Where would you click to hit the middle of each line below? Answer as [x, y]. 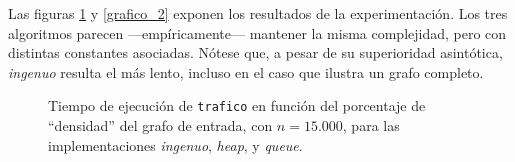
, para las [371, 125]
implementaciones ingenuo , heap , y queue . [175, 144]
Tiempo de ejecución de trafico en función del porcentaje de [237, 105]
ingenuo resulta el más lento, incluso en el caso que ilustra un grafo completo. [246, 71]
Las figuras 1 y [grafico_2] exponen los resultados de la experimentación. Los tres [258, 13]
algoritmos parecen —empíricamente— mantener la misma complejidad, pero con [257, 32]
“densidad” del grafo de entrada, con [160, 125]
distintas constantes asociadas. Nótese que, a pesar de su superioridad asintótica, [255, 52]
